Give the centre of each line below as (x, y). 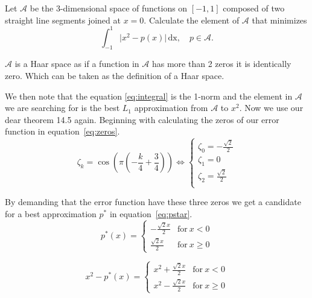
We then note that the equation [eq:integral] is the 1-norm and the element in (149, 96)
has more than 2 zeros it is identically (221, 64)
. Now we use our (271, 108)
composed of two (254, 8)
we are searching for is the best (62, 108)
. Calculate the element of (192, 20)
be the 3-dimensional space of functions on (109, 8)
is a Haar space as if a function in (77, 64)
